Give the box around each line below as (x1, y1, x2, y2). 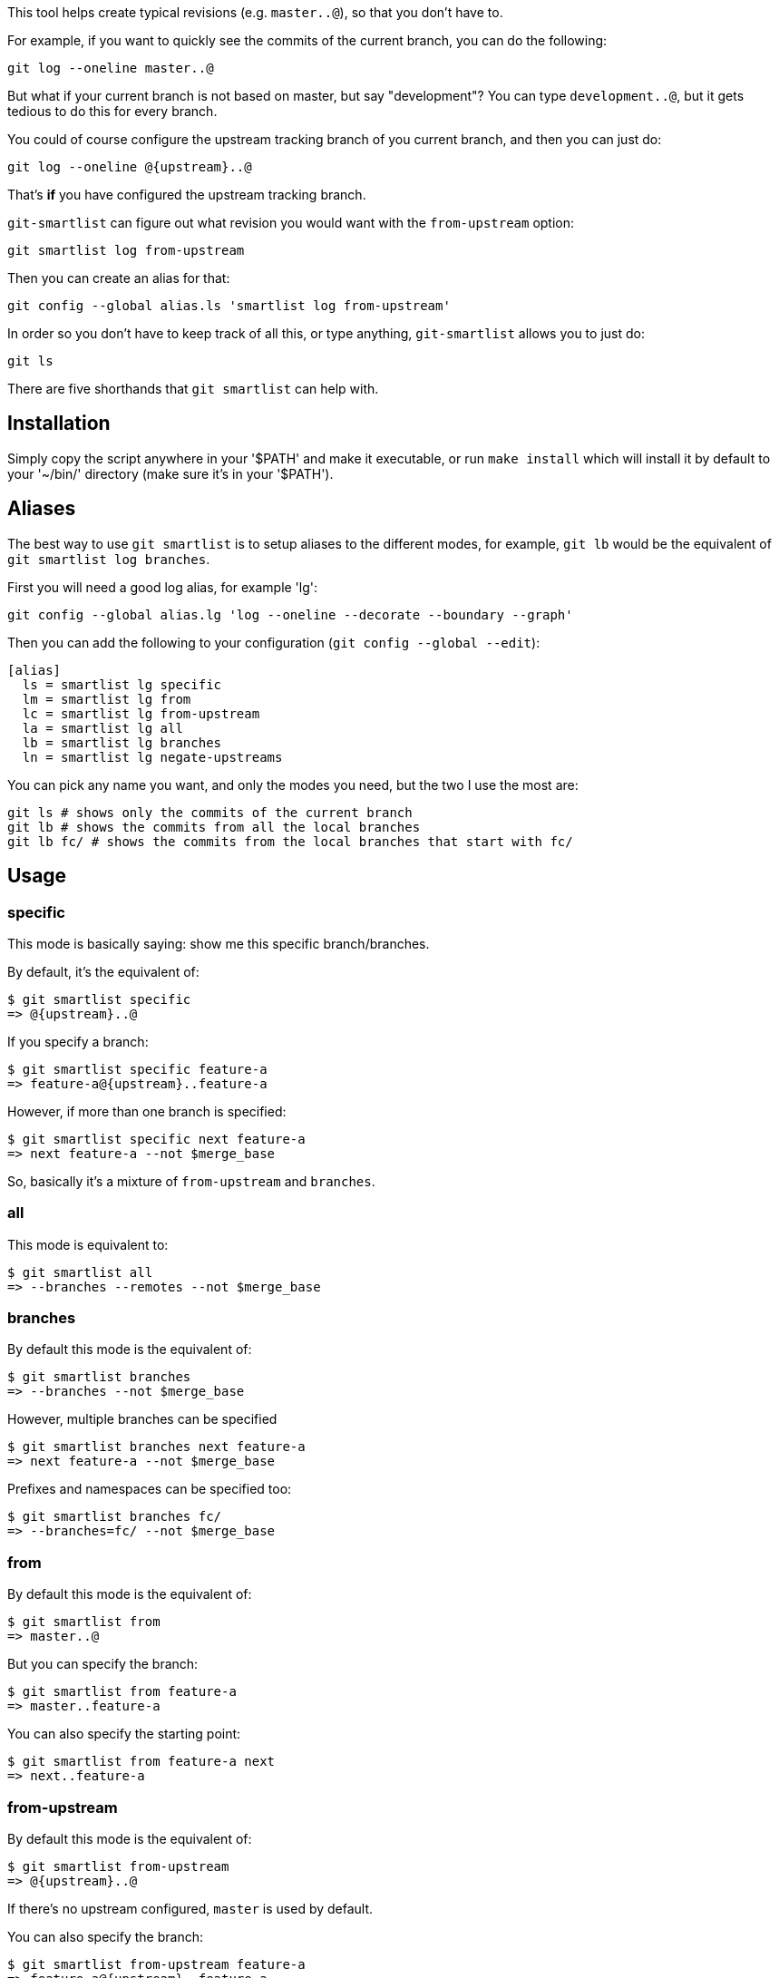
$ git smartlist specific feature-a (7, 1061, 268, 1077)
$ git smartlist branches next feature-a (7, 1439, 306, 1455)
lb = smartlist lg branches (22, 735, 222, 750)
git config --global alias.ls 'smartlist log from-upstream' (7, 298, 451, 313)
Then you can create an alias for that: (7, 270, 230, 286)
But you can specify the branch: (7, 1656, 199, 1672)
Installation (7, 412, 111, 435)
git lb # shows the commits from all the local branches (7, 819, 421, 834)
